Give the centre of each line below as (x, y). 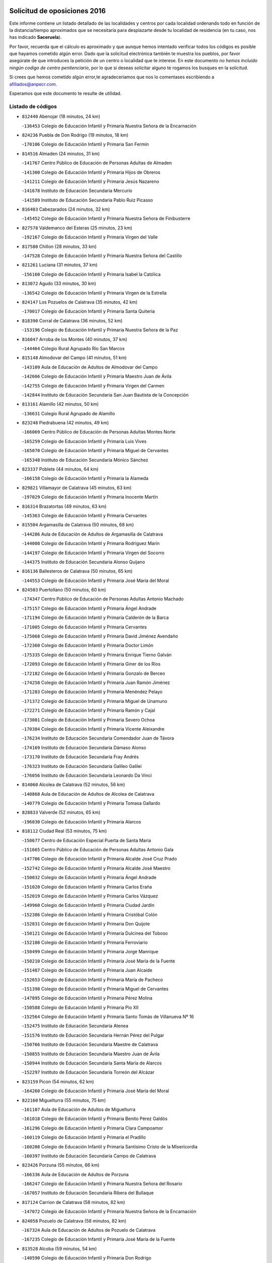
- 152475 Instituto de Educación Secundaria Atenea (75, 1026)
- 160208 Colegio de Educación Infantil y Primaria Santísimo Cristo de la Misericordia (110, 1146)
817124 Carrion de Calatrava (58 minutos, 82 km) (74, 1202)
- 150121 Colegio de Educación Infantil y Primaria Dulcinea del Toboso (95, 933)
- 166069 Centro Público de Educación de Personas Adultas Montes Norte (99, 432)
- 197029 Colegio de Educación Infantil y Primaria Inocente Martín (90, 497)
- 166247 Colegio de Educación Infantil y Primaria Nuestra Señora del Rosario (102, 1184)
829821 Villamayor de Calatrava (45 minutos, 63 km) (77, 488)
